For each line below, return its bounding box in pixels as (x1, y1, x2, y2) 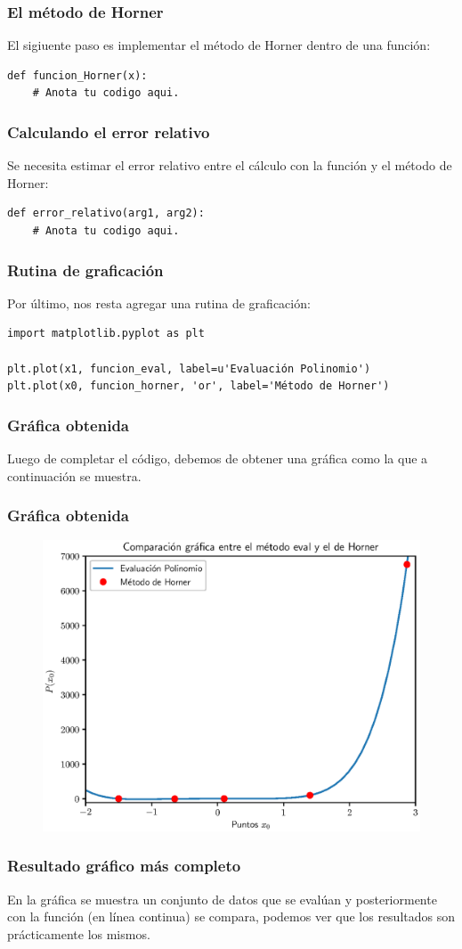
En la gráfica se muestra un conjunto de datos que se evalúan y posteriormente (7, 889, 437, 908)
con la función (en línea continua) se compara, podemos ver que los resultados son (7, 907, 456, 926)
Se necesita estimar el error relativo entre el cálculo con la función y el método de (7, 156, 452, 175)
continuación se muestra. (7, 466, 142, 485)
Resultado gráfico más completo (7, 855, 241, 877)
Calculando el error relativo (7, 120, 210, 143)
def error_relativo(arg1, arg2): (7, 207, 205, 220)
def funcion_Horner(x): (7, 69, 148, 82)
